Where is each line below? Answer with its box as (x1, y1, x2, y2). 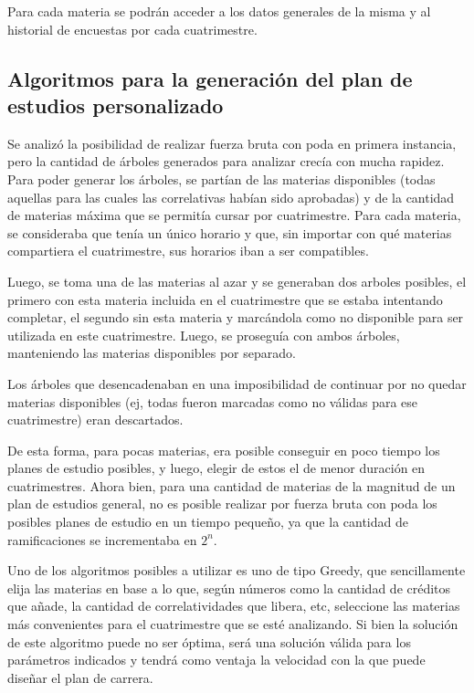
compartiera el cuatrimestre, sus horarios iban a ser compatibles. (7, 241, 369, 260)
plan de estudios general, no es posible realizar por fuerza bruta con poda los (7, 494, 437, 513)
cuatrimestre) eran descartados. (7, 410, 184, 429)
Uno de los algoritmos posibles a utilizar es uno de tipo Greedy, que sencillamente (7, 561, 466, 580)
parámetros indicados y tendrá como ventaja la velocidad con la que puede (7, 650, 426, 669)
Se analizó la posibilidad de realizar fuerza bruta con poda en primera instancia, (7, 133, 457, 152)
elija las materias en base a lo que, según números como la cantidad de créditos (7, 578, 451, 597)
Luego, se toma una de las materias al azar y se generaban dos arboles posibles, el (7, 271, 467, 290)
